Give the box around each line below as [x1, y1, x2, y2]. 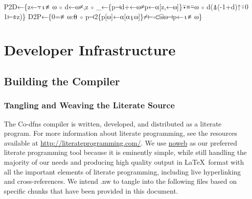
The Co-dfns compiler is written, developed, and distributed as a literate [4, 118, 222, 128]
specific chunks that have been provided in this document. [4, 185, 178, 196]
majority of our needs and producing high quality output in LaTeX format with [4, 156, 244, 167]
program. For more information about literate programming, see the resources [4, 128, 237, 138]
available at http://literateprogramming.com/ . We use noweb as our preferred [4, 137, 237, 148]
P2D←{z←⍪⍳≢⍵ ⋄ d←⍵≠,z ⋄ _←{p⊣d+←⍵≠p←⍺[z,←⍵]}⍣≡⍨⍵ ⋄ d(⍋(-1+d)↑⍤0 [4, 1, 249, 11]
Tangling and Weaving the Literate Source [4, 99, 175, 111]
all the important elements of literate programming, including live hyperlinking [4, 166, 241, 176]
